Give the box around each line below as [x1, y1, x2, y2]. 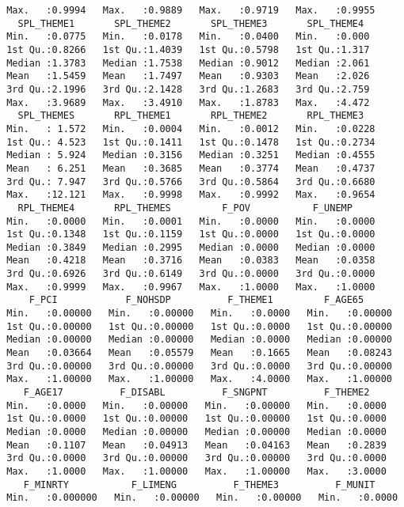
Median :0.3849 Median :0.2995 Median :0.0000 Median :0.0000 [6, 241, 375, 253]
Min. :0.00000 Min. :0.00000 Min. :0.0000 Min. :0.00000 [6, 308, 392, 320]
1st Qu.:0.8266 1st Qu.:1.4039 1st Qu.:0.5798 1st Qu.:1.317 [6, 44, 370, 55]
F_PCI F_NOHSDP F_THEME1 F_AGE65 [29, 294, 364, 306]
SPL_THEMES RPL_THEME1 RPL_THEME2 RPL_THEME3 [17, 110, 364, 122]
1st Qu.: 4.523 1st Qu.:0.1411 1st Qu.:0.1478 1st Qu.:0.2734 [6, 136, 375, 148]
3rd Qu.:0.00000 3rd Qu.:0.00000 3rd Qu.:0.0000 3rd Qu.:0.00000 [6, 360, 392, 372]
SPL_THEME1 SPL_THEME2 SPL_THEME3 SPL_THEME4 [17, 17, 364, 29]
